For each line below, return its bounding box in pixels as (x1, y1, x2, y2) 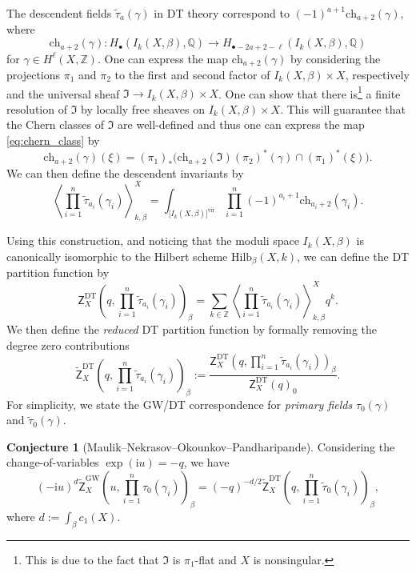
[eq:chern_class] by (6, 131, 100, 148)
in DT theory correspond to (154, 5, 290, 21)
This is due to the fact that (25, 551, 159, 567)
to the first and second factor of (114, 66, 270, 82)
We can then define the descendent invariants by (6, 164, 244, 181)
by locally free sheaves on (81, 100, 206, 117)
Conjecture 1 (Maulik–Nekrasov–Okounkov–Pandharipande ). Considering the (6, 438, 395, 455)
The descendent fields (6, 5, 112, 21)
